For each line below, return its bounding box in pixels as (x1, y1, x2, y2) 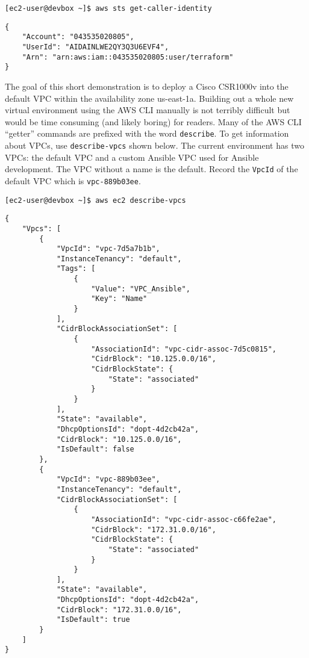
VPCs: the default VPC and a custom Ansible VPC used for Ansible (5, 151, 259, 163)
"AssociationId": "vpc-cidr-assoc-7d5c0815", (91, 344, 277, 353)
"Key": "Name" (91, 294, 148, 303)
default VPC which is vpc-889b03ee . (5, 174, 141, 187)
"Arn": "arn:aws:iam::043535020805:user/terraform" (22, 52, 234, 61)
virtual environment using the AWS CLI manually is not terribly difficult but (5, 104, 290, 116)
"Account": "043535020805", (22, 33, 134, 42)
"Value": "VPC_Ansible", (91, 284, 190, 293)
